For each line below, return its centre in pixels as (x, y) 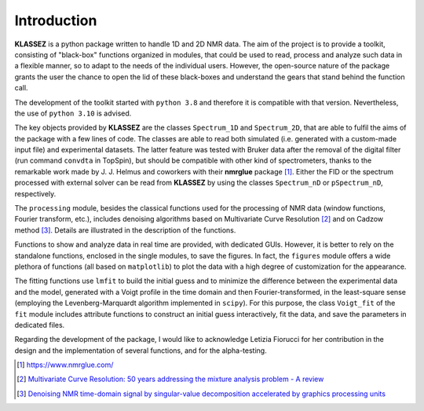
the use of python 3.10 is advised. (73, 113)
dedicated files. (40, 325)
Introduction (56, 20)
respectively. (35, 193)
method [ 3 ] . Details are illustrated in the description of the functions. (125, 230)
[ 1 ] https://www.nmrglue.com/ (65, 365)
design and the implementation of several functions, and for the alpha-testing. (141, 350)
